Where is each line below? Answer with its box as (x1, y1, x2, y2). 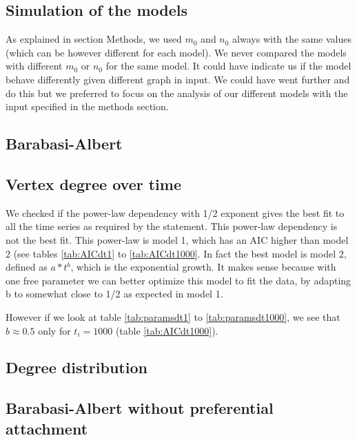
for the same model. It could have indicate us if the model (105, 59, 351, 73)
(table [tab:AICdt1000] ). (115, 323, 218, 337)
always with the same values (232, 32, 351, 46)
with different (6, 59, 63, 73)
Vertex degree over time (6, 173, 182, 194)
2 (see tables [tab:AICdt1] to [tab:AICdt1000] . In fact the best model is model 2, (6, 246, 347, 260)
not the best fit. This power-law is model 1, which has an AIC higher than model (6, 232, 349, 247)
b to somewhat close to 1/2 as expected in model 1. (6, 286, 223, 301)
